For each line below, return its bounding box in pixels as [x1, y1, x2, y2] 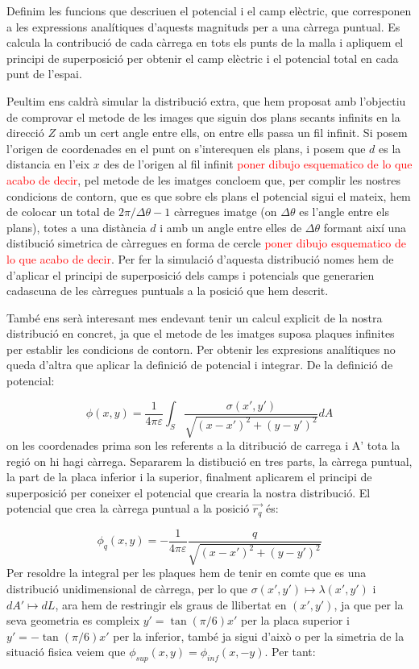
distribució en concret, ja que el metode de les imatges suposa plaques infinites [6, 325, 395, 342]
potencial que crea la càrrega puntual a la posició [6, 500, 250, 517]
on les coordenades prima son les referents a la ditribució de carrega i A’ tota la [6, 437, 400, 454]
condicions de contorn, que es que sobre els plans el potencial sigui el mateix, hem [6, 187, 411, 204]
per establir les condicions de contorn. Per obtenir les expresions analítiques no [6, 340, 396, 357]
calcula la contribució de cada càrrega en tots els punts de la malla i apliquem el [6, 34, 404, 51]
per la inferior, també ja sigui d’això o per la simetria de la [113, 627, 404, 644]
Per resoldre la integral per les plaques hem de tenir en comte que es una [6, 564, 367, 581]
